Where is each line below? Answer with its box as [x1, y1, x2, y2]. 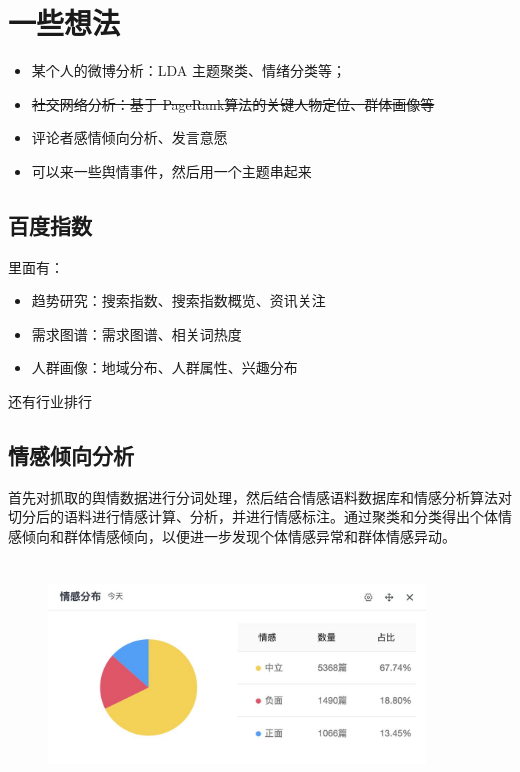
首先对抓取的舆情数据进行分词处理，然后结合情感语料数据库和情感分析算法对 [8, 486, 512, 507]
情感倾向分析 [8, 440, 134, 471]
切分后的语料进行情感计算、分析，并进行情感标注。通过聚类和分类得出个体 [8, 506, 498, 527]
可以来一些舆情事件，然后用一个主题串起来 [31, 160, 312, 181]
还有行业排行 [8, 391, 92, 412]
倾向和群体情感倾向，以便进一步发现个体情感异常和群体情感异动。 [21, 526, 456, 547]
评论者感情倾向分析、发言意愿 [31, 127, 228, 148]
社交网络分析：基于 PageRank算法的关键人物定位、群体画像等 [31, 93, 435, 114]
